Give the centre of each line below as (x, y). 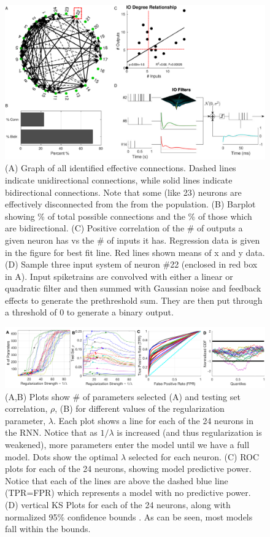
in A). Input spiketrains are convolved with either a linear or (119, 276)
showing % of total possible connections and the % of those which (129, 216)
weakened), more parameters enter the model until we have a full (127, 444)
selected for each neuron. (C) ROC (194, 456)
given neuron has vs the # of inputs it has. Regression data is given (133, 240)
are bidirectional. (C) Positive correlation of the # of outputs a (124, 228)
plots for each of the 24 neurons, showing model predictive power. (128, 469)
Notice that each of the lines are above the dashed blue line (117, 480)
